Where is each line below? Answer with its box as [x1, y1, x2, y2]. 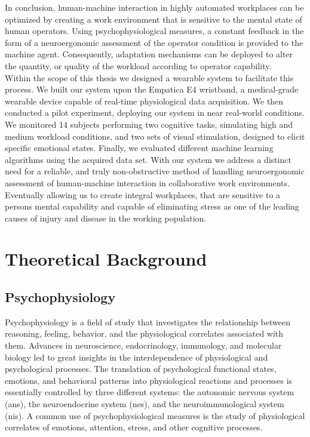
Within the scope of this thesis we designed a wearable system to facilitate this [5, 71, 294, 84]
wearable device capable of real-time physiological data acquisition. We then [5, 94, 284, 107]
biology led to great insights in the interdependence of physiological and [5, 350, 268, 363]
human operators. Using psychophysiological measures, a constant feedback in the [5, 24, 304, 37]
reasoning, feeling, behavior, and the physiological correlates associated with [5, 327, 284, 340]
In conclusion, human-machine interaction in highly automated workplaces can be [5, 1, 304, 13]
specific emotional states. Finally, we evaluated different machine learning [5, 141, 274, 154]
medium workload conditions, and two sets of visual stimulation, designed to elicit [5, 130, 305, 142]
